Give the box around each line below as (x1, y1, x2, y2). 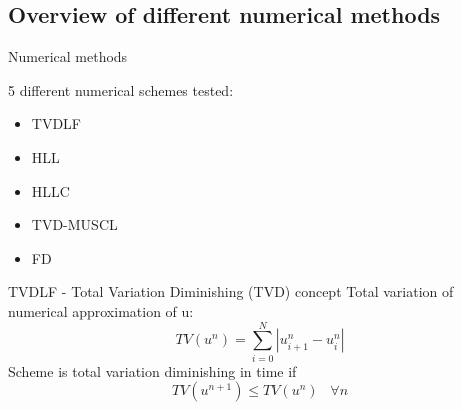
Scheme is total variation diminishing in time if (8, 360, 297, 381)
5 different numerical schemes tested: (8, 79, 234, 100)
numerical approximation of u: (8, 300, 194, 321)
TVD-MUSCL (31, 214, 118, 235)
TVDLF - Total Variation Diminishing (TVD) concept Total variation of (8, 281, 454, 302)
